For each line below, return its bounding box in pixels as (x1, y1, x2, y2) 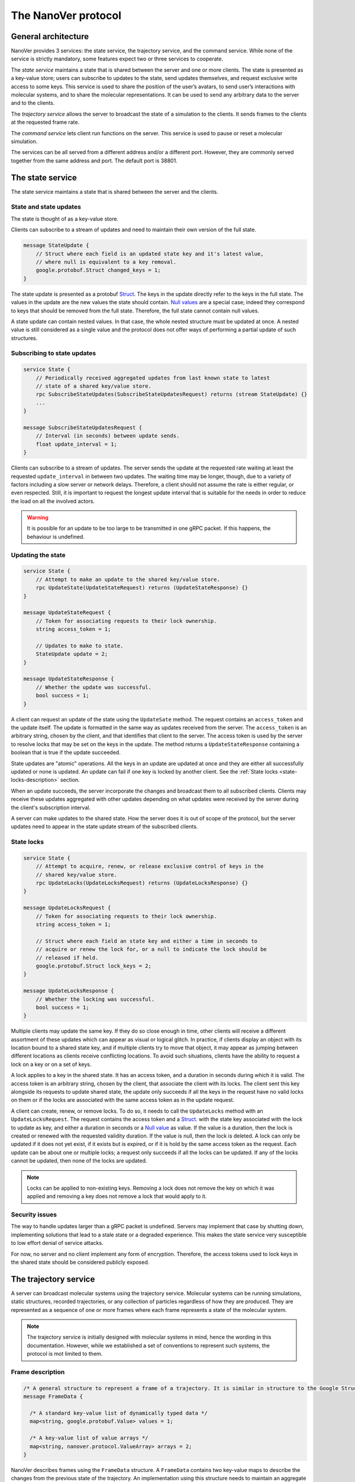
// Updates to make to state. (35, 642, 124, 649)
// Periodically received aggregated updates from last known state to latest (35, 374, 270, 381)
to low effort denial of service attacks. (11, 1240, 104, 1247)
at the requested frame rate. (11, 119, 80, 126)
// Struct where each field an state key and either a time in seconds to (35, 937, 257, 944)
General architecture (11, 31, 89, 41)
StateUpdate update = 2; (35, 651, 108, 657)
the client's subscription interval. (11, 804, 91, 811)
